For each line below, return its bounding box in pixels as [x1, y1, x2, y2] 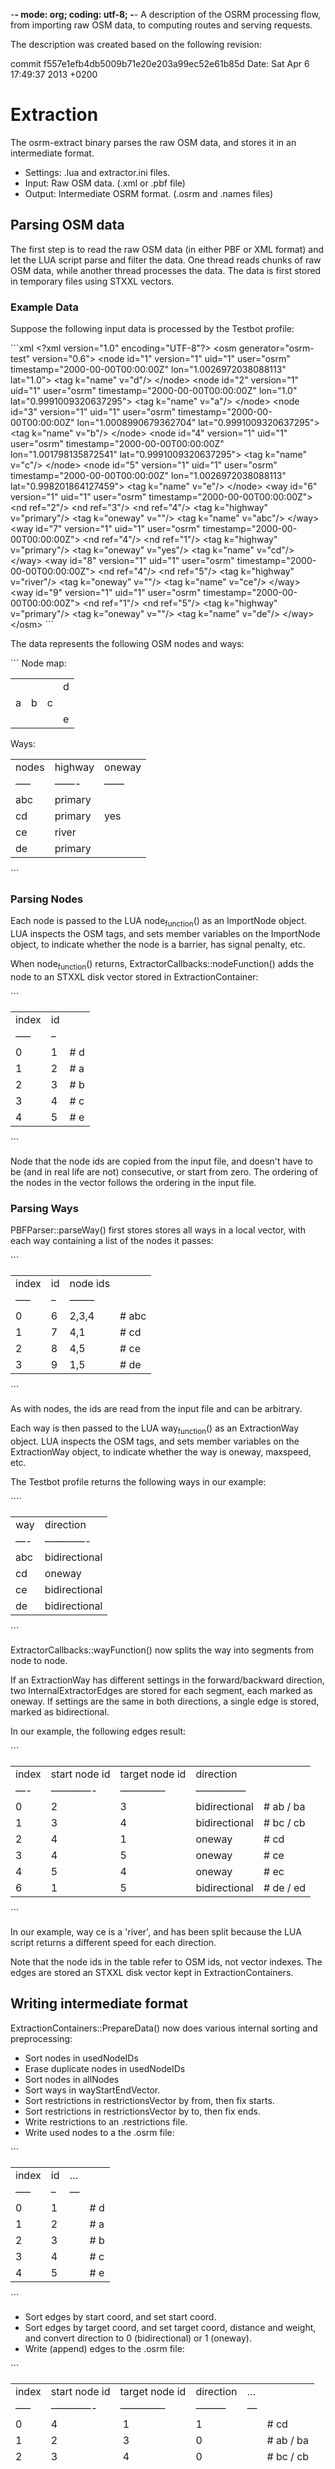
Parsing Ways [10, 1201, 79, 1215]
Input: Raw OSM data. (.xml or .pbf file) [24, 177, 186, 189]
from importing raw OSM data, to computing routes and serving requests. [10, 19, 313, 31]
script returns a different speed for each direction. [10, 1937, 217, 1949]
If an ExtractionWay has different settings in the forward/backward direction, [10, 1674, 325, 1686]
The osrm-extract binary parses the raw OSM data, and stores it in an [10, 136, 297, 148]
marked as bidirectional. [10, 1706, 110, 1718]
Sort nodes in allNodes [24, 2073, 120, 2085]
